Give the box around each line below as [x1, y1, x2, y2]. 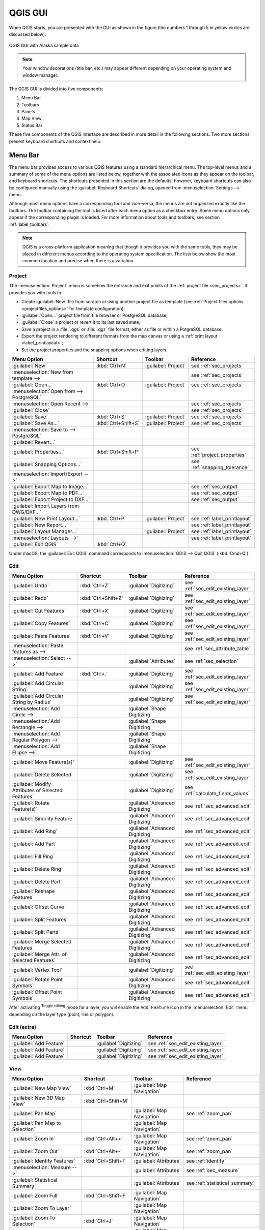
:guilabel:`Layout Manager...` [12, 528, 78, 535]
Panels [21, 109, 35, 115]
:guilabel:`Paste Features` [12, 633, 71, 640]
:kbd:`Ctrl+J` [84, 1217, 113, 1224]
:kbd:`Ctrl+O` [96, 381, 127, 388]
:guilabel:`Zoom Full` [12, 1192, 59, 1199]
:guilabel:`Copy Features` [12, 620, 71, 627]
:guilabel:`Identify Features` [12, 1157, 76, 1164]
